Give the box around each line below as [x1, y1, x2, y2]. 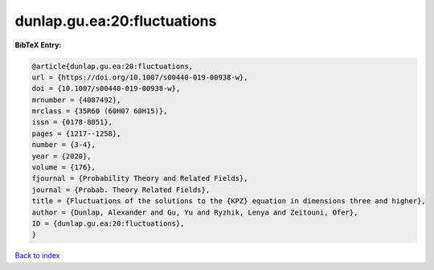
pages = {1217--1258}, [31, 129, 121, 138]
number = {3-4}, [31, 141, 96, 149]
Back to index [14, 251, 60, 260]
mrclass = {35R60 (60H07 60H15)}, [31, 107, 168, 116]
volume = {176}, [31, 163, 96, 172]
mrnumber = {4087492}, [31, 95, 121, 104]
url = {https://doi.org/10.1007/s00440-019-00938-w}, [31, 72, 248, 82]
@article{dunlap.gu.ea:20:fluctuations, [31, 61, 193, 71]
